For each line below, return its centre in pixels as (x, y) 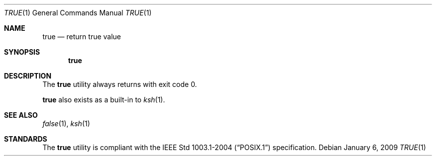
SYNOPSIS (22, 52)
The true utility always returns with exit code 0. (120, 84)
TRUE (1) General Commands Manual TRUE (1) (78, 13)
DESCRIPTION (28, 76)
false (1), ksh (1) (66, 123)
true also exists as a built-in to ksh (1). (104, 100)
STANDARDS (26, 139)
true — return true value (82, 37)
